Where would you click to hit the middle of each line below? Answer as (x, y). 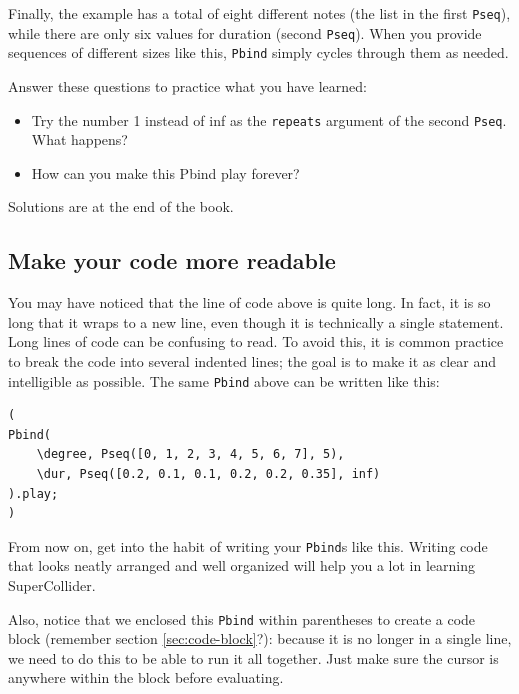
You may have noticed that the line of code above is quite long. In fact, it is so (249, 302)
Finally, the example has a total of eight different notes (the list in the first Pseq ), (259, 13)
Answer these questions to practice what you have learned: (187, 85)
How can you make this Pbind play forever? (165, 172)
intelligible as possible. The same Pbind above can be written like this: (224, 380)
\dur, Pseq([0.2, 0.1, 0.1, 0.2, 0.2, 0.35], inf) (208, 474)
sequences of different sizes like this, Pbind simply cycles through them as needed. (258, 52)
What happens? (79, 139)
